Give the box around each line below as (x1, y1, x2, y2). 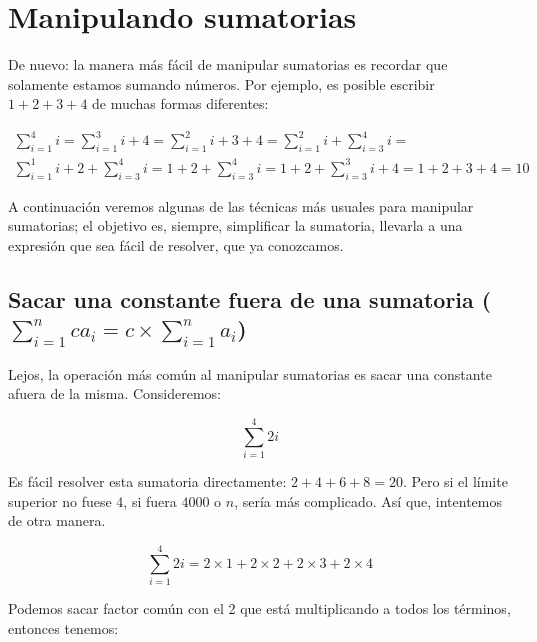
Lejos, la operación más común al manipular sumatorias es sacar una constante (8, 363, 492, 384)
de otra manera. (8, 510, 106, 531)
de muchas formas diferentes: (92, 93, 269, 114)
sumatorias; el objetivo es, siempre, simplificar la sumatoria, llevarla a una (8, 215, 463, 236)
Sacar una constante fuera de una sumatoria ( (8, 283, 492, 314)
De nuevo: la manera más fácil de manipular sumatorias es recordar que (8, 54, 448, 75)
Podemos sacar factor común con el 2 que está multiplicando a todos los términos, (8, 597, 511, 618)
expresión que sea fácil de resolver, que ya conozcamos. (8, 234, 344, 255)
